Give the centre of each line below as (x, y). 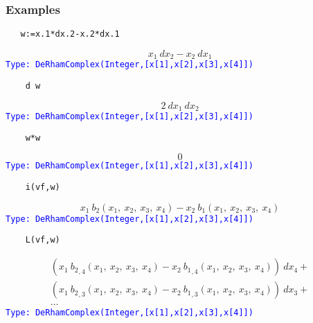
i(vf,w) (43, 187)
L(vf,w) (43, 240)
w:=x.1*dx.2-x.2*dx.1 (70, 34)
